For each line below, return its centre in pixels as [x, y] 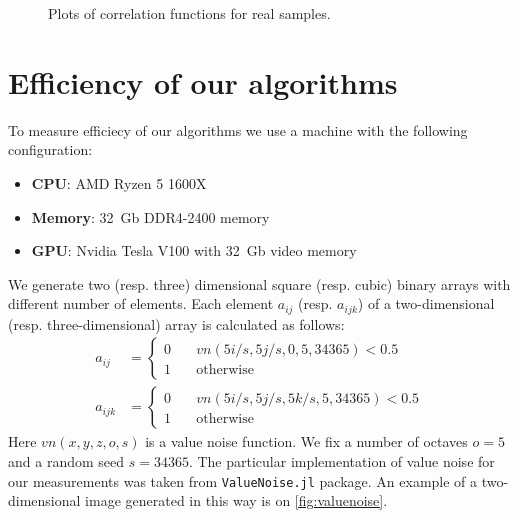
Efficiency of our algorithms [203, 81]
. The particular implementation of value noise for [341, 460]
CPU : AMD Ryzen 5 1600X [119, 182]
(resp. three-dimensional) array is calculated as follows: [176, 323]
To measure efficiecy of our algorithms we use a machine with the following [238, 129]
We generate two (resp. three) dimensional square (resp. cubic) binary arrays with [259, 283]
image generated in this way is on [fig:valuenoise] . [236, 500]
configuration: [50, 149]
